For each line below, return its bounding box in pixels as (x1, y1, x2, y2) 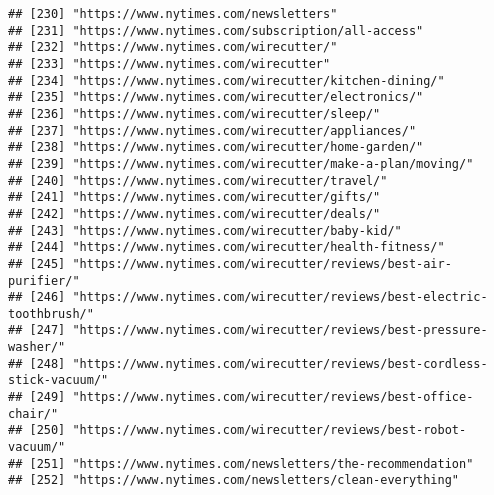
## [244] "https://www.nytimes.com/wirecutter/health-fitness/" (8, 240, 445, 255)
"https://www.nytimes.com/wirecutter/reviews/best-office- (72, 390, 474, 405)
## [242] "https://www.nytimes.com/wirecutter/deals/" (8, 206, 381, 221)
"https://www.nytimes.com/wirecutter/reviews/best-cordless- (72, 356, 488, 371)
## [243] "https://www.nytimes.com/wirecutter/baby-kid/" (8, 223, 402, 238)
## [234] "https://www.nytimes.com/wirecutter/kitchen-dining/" (8, 73, 445, 88)
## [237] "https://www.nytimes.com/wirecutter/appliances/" (8, 123, 417, 138)
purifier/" (8, 273, 80, 288)
